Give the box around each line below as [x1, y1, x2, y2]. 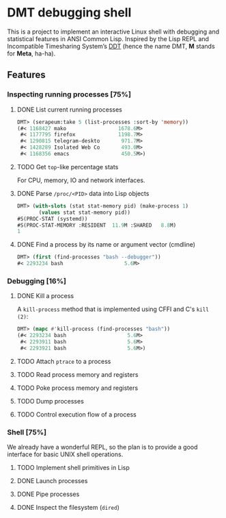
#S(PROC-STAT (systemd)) [16, 215, 88, 222]
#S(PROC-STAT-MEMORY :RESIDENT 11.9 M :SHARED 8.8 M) [16, 221, 177, 229]
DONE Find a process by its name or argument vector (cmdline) [16, 241, 196, 249]
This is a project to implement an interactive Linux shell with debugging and [7, 27, 220, 36]
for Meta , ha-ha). [7, 49, 56, 58]
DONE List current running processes [16, 105, 123, 114]
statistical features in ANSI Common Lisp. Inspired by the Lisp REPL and [7, 34, 210, 42]
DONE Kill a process [16, 292, 74, 300]
